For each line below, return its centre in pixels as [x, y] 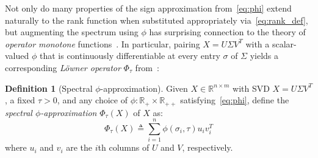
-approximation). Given [144, 88]
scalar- [284, 43]
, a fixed [20, 100]
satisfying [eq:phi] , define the [235, 100]
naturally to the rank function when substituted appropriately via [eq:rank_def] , [157, 20]
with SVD [251, 88]
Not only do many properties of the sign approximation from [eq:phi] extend [148, 8]
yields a [264, 56]
